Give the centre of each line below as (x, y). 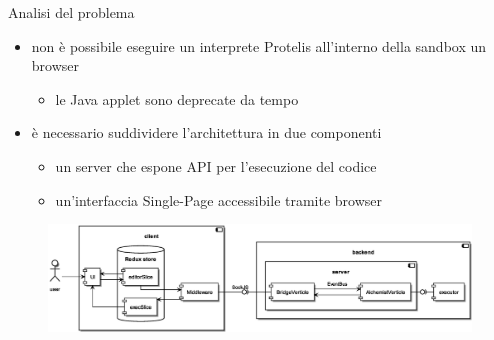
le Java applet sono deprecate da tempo (177, 98)
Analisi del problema (71, 12)
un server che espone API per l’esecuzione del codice (216, 165)
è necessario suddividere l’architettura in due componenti (206, 132)
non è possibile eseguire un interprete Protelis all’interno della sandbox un (259, 45)
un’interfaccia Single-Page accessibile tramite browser (219, 199)
